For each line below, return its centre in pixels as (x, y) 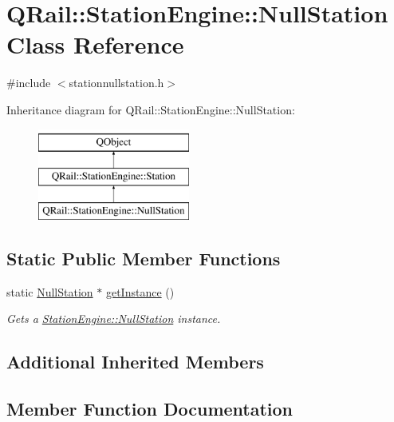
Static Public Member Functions (144, 258)
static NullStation (50, 291)
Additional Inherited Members (135, 362)
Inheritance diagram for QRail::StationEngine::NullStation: (151, 109)
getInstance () (140, 291)
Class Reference (95, 44)
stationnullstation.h (116, 83)
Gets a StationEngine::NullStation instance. (114, 318)
